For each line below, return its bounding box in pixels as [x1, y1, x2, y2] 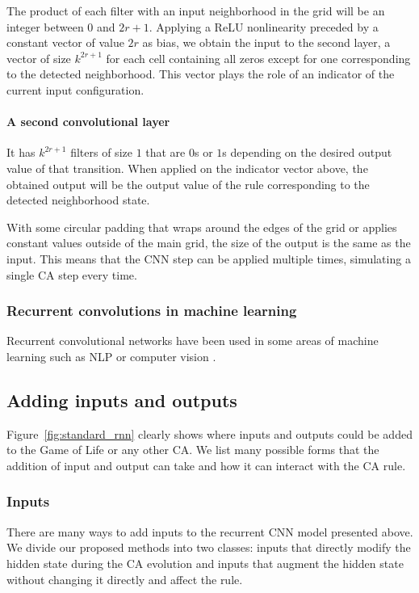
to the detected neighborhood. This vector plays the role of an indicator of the [6, 65, 395, 82]
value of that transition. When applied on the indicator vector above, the [6, 159, 368, 176]
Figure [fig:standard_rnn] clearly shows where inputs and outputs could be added [6, 425, 413, 442]
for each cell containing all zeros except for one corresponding [106, 49, 411, 66]
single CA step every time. [6, 266, 137, 283]
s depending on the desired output [222, 144, 392, 161]
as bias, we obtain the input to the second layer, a [142, 34, 391, 51]
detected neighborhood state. [6, 191, 150, 208]
